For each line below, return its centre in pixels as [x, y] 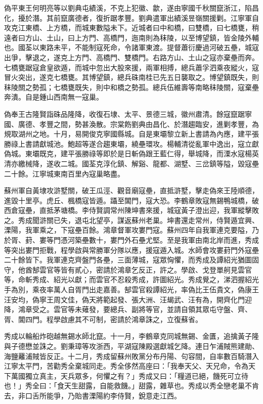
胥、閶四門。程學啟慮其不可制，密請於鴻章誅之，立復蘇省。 [103, 319]
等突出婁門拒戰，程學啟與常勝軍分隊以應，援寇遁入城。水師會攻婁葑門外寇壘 [131, 250]
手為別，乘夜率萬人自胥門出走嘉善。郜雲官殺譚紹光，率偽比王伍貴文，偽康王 [131, 289]
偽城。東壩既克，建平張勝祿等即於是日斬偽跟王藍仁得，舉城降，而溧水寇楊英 [131, 153]
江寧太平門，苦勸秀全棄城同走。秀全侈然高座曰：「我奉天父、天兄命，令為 [126, 366]
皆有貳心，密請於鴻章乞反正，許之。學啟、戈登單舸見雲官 [156, 269]
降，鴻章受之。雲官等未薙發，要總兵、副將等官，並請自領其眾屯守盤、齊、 [128, 309]
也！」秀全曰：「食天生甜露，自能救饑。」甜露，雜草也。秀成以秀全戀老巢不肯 [131, 386]
